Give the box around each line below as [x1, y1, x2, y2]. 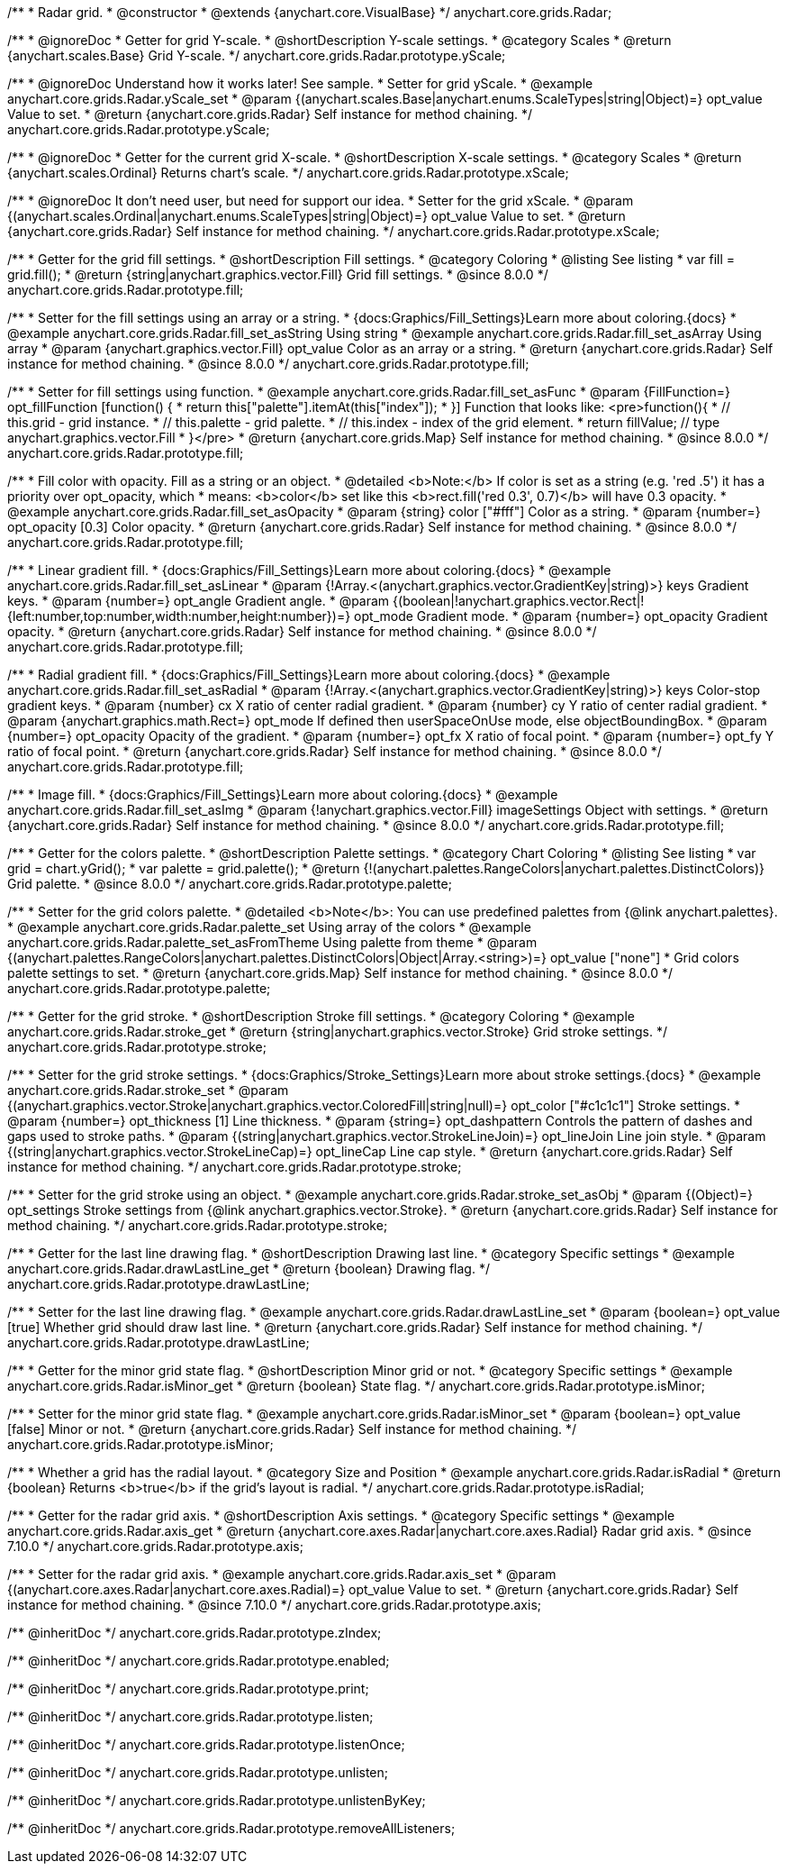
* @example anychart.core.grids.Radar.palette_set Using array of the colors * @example [7, 919, 531, 935]
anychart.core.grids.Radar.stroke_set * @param [7, 1082, 289, 1098]
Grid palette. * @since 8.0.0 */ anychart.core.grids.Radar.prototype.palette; [7, 876, 452, 891]
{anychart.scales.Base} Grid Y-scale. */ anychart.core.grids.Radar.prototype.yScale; [7, 48, 506, 63]
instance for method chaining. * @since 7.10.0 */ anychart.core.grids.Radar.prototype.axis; [7, 1597, 542, 1612]
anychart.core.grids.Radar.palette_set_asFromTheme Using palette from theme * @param [7, 935, 538, 950]
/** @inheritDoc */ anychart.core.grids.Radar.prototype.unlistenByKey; [7, 1793, 426, 1808]
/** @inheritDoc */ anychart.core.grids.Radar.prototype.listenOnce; [7, 1737, 405, 1752]
